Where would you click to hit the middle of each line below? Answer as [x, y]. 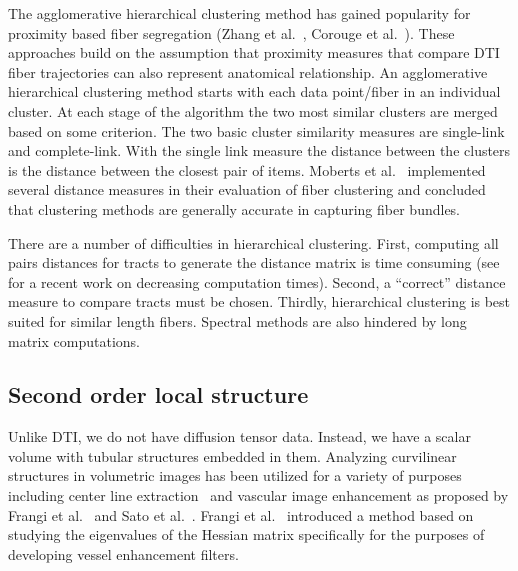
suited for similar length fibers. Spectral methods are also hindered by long [237, 320]
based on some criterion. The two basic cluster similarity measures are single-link [256, 130]
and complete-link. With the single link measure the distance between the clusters [259, 150]
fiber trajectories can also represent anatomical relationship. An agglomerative [248, 71]
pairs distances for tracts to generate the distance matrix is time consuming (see [254, 262]
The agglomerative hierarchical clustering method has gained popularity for [239, 13]
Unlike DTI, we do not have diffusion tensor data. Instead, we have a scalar [239, 436]
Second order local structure [158, 394]
